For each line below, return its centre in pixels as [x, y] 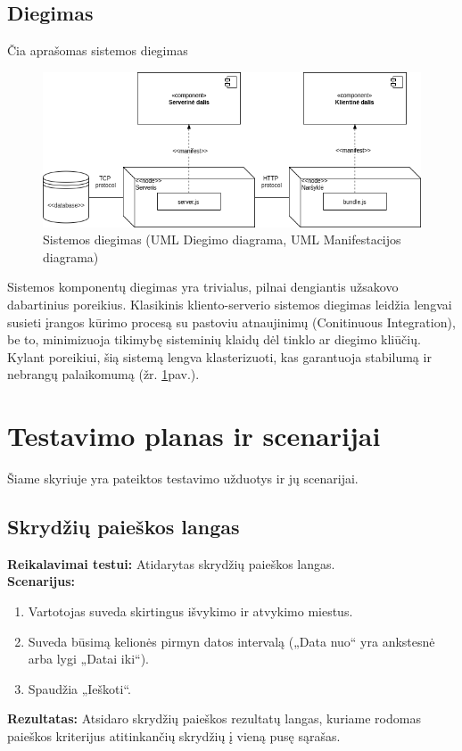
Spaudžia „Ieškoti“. [79, 688]
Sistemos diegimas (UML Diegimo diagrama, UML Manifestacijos [222, 239]
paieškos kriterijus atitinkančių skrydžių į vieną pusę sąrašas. [174, 736]
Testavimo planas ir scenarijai [194, 436]
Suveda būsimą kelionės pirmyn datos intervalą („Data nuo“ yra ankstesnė [231, 641]
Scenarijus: [41, 581]
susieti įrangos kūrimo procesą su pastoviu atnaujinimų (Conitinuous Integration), [231, 322]
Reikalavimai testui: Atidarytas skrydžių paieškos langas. [171, 563]
